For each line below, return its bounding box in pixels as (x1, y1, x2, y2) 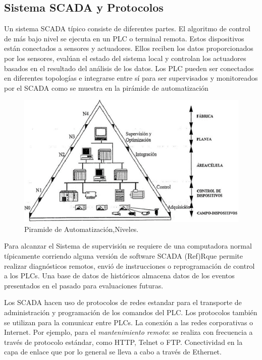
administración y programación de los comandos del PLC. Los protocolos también (4, 307, 257, 317)
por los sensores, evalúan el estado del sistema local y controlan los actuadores (4, 52, 246, 63)
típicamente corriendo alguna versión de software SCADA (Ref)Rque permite (4, 250, 243, 261)
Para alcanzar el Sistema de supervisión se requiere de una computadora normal (4, 241, 252, 251)
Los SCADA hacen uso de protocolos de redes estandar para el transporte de (4, 297, 242, 308)
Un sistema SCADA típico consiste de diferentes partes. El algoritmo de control (4, 23, 250, 34)
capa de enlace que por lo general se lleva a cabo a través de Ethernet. (4, 346, 222, 357)
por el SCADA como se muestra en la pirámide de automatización (4, 82, 208, 93)
